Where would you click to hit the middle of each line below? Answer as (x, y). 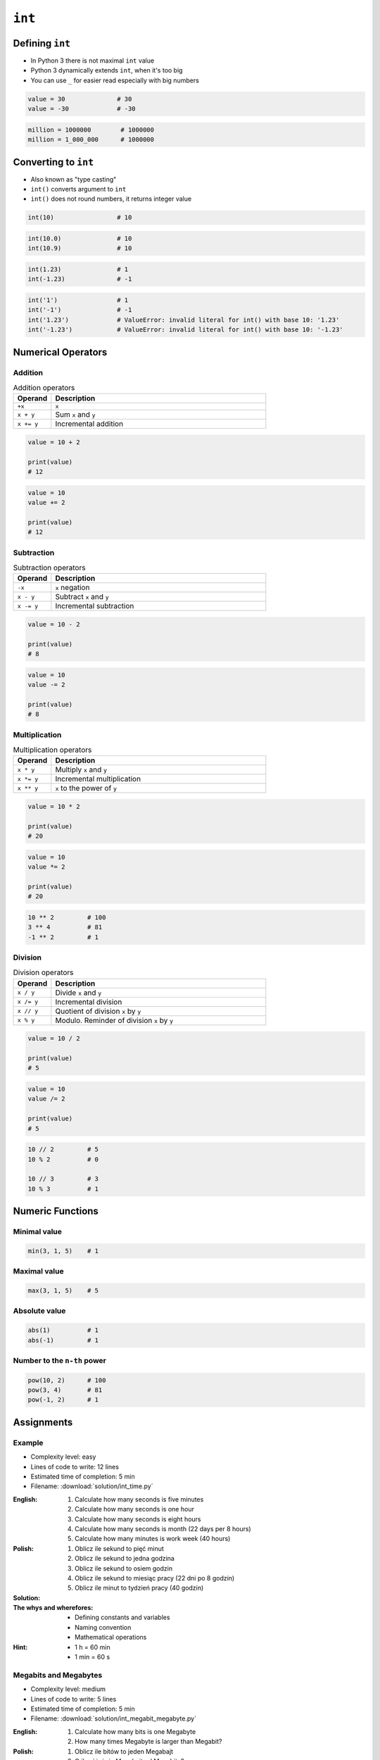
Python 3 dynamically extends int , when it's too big (107, 70)
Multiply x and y (81, 769)
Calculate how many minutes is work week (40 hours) (153, 1539)
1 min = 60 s (93, 1657)
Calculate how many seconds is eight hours (138, 1519)
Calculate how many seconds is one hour (135, 1509)
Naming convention (103, 1627)
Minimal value (38, 1232)
